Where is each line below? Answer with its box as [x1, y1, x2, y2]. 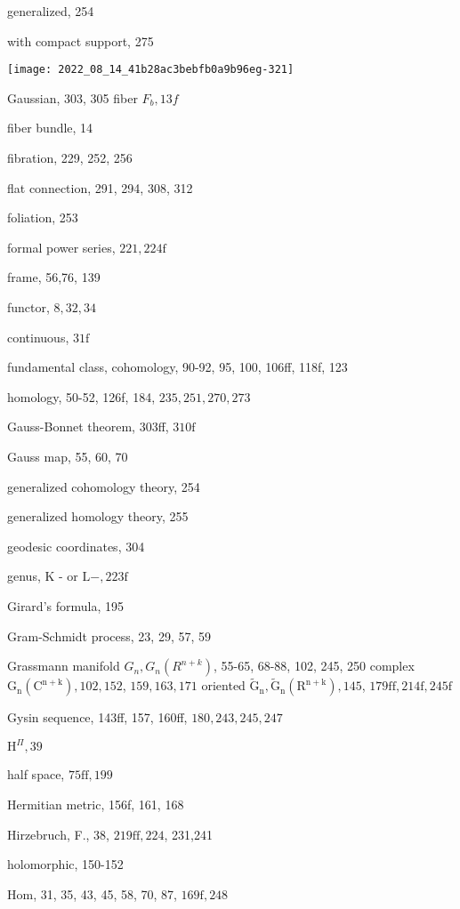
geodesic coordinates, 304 [7, 536, 145, 555]
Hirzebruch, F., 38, [7, 825, 110, 843]
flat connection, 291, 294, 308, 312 [7, 178, 193, 197]
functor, [7, 298, 50, 316]
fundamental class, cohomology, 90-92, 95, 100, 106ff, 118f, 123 [7, 358, 348, 376]
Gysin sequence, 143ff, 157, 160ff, [7, 708, 188, 727]
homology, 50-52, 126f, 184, [7, 387, 156, 406]
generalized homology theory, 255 [7, 507, 189, 526]
